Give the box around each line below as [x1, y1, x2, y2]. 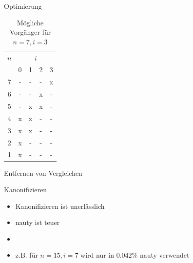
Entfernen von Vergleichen [4, 168, 82, 178]
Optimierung [4, 1, 42, 11]
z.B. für [15, 250, 38, 260]
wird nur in [80, 250, 114, 260]
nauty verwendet [139, 250, 190, 260]
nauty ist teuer [15, 217, 60, 227]
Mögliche [17, 17, 44, 27]
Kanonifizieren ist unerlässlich [15, 201, 105, 211]
